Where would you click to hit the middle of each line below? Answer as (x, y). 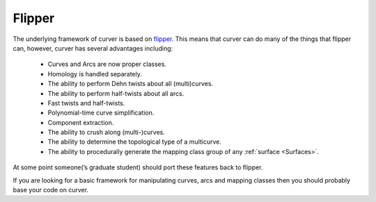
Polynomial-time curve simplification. (101, 113)
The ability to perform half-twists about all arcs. (116, 93)
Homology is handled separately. (95, 74)
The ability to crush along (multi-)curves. (106, 133)
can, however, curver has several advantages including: (93, 48)
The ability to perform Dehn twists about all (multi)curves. (131, 84)
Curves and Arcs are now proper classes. (107, 64)
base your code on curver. (51, 190)
